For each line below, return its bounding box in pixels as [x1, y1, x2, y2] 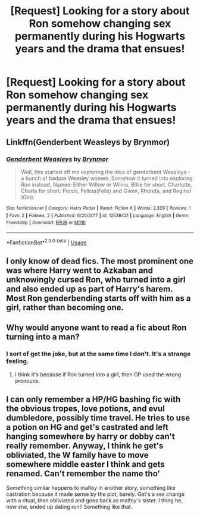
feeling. [6, 357, 29, 366]
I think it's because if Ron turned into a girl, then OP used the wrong [14, 370, 182, 378]
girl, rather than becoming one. [6, 302, 124, 313]
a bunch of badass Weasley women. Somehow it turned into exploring [20, 174, 193, 182]
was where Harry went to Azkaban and [6, 265, 154, 275]
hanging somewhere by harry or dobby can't [6, 431, 175, 441]
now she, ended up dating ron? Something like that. [6, 504, 133, 511]
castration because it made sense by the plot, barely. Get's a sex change [6, 490, 185, 498]
